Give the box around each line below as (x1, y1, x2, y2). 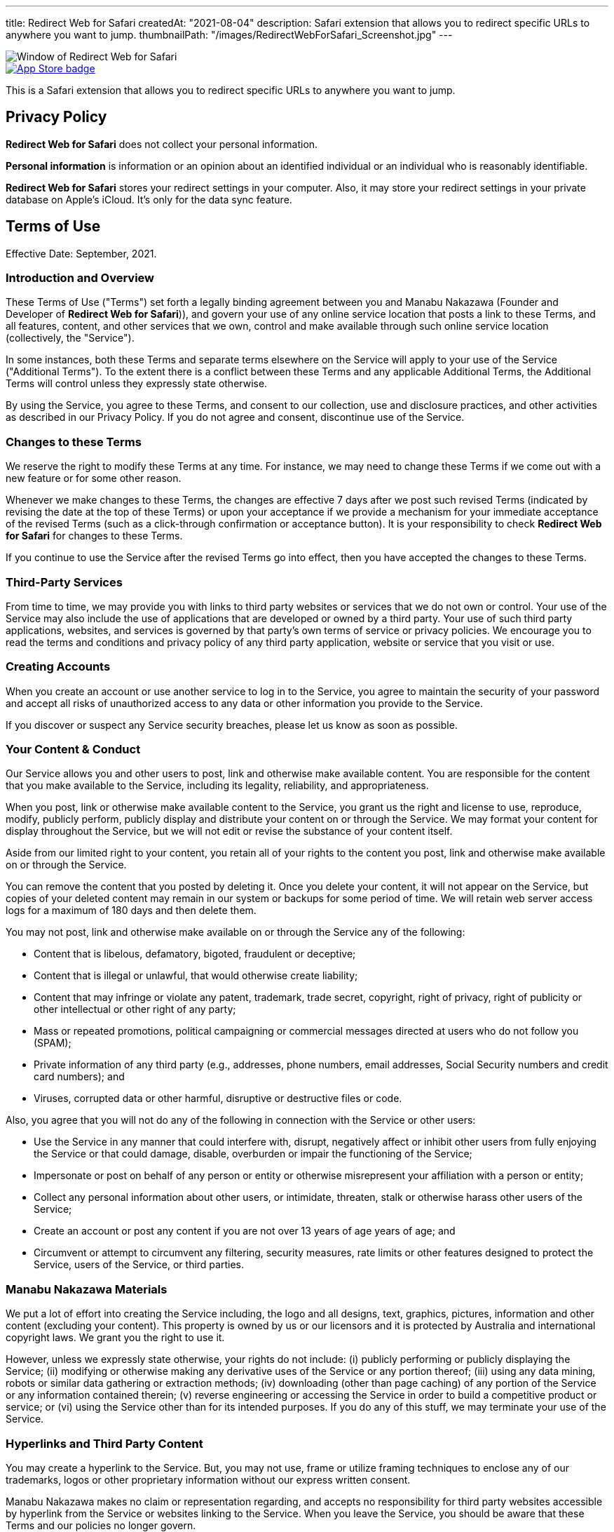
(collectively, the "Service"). (6, 332, 135, 344)
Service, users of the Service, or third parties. (34, 1258, 244, 1271)
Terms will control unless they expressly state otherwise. (6, 377, 268, 390)
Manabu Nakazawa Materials (6, 1282, 168, 1296)
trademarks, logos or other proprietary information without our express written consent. (6, 1473, 411, 1486)
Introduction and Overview (6, 271, 155, 285)
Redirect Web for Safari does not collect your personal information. (6, 137, 318, 150)
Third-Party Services (6, 574, 123, 589)
